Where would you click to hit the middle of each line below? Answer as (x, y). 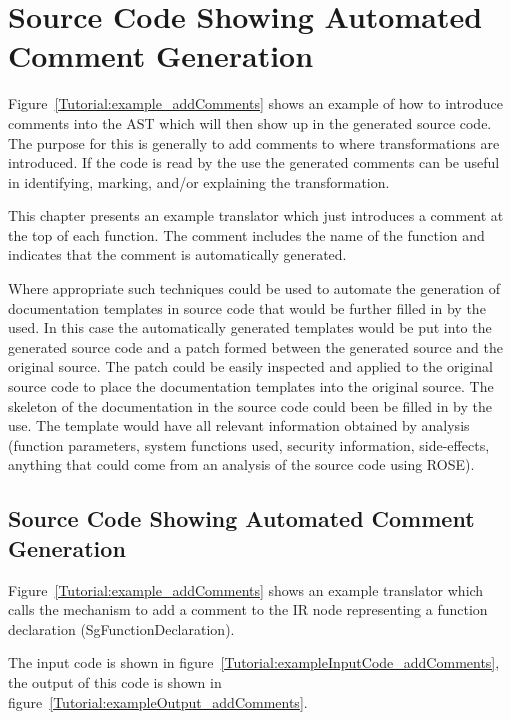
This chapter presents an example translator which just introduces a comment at (256, 215)
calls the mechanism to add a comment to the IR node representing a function (248, 609)
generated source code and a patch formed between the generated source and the (255, 346)
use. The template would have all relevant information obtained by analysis (239, 425)
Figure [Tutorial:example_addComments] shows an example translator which (246, 589)
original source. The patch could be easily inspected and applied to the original (250, 366)
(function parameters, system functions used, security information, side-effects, (249, 444)
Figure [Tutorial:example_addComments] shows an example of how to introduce (255, 103)
